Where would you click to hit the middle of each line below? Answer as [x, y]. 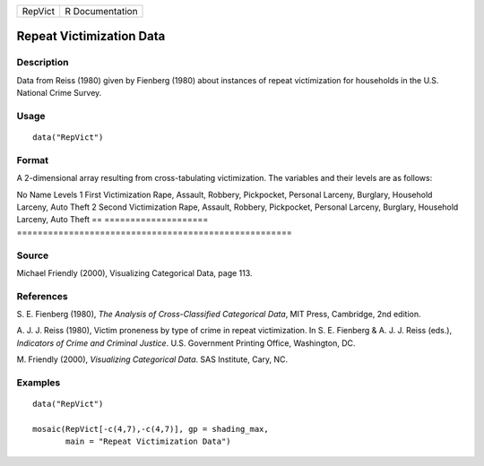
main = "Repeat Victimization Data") [149, 442]
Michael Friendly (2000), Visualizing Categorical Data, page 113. [134, 272]
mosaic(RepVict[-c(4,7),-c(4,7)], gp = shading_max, [151, 429]
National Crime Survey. [59, 93]
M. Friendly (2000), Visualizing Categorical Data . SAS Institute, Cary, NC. [152, 359]
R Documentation [101, 11]
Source [33, 255]
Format [33, 160]
